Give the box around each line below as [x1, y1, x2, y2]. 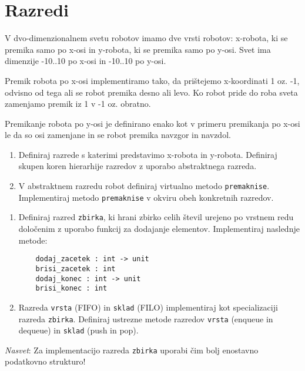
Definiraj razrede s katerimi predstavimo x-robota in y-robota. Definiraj [18, 148, 277, 160]
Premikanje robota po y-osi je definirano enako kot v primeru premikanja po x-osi [5, 117, 300, 129]
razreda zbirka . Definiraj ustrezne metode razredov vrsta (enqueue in [18, 312, 273, 325]
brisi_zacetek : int [35, 264, 116, 273]
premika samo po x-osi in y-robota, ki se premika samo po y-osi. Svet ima [5, 43, 271, 55]
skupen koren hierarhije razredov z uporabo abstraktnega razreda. [18, 160, 257, 172]
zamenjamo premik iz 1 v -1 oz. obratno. [5, 97, 151, 110]
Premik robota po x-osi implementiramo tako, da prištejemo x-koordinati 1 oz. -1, [5, 74, 300, 86]
